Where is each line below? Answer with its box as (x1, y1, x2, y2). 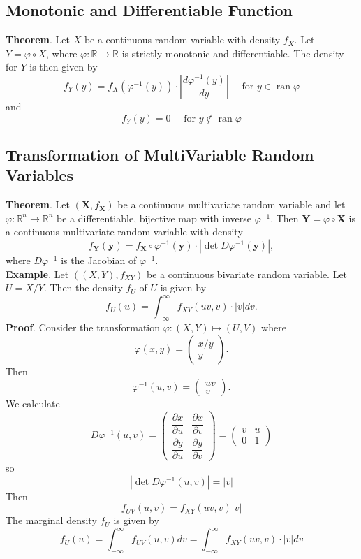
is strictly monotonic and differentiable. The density (121, 45, 344, 60)
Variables (6, 164, 74, 186)
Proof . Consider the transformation (6, 320, 161, 335)
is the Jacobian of (61, 252, 137, 267)
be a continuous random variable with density (84, 32, 281, 47)
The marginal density (6, 513, 97, 528)
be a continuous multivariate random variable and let (117, 197, 346, 212)
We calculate (6, 396, 60, 411)
